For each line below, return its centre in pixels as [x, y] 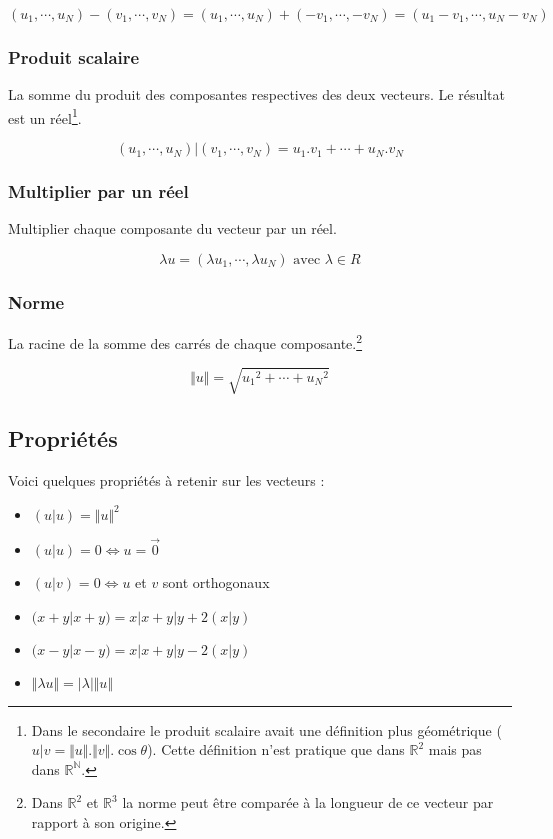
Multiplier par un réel [98, 190]
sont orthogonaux [216, 581]
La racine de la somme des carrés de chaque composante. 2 [185, 341]
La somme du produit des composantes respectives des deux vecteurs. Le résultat [256, 94]
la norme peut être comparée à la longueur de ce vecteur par [308, 802]
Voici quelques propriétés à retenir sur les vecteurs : [166, 480]
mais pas [455, 749]
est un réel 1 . [45, 116]
